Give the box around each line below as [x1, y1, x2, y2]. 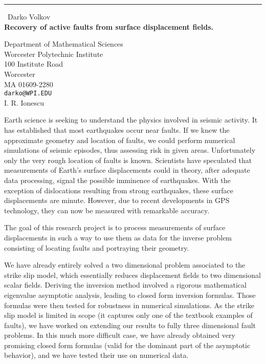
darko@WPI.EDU [4, 90, 52, 97]
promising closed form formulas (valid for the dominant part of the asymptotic [4, 339, 251, 350]
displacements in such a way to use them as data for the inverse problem [4, 232, 232, 242]
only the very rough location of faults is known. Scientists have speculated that [4, 154, 252, 165]
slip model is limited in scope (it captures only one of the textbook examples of [4, 310, 253, 320]
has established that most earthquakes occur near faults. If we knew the [4, 125, 230, 135]
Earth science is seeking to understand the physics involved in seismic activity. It [4, 114, 258, 125]
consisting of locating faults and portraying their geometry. [4, 242, 189, 253]
